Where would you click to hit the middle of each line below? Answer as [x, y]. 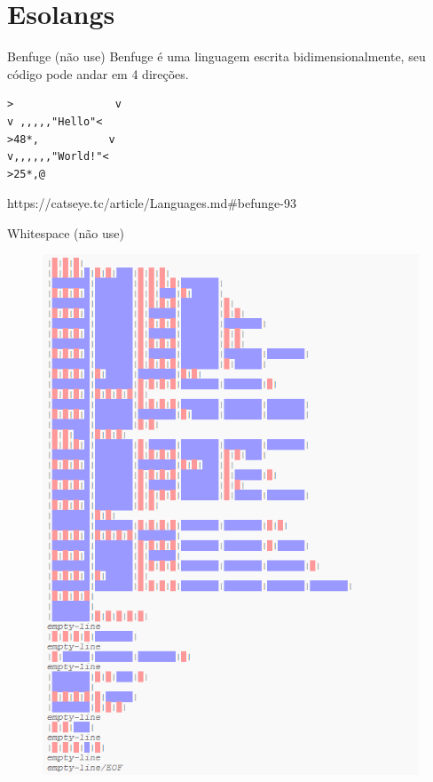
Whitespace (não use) [66, 232]
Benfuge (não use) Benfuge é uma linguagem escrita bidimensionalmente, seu [216, 56]
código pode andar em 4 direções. [98, 73]
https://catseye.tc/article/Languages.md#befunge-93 [152, 203]
